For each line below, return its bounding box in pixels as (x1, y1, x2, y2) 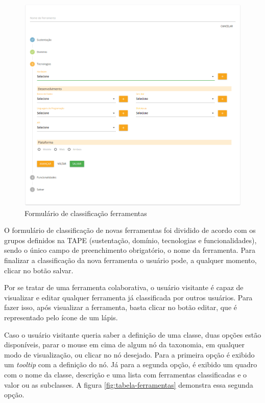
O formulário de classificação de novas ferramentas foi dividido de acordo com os (4, 225, 256, 235)
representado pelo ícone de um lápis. (4, 312, 118, 322)
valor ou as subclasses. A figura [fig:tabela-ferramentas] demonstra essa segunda (4, 379, 253, 390)
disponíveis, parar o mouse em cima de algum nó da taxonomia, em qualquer (4, 339, 245, 350)
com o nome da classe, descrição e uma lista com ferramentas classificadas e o (4, 369, 247, 380)
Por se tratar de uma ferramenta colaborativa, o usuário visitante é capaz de (4, 282, 244, 293)
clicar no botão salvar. (4, 265, 74, 275)
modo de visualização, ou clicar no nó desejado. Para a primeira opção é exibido (4, 349, 255, 360)
